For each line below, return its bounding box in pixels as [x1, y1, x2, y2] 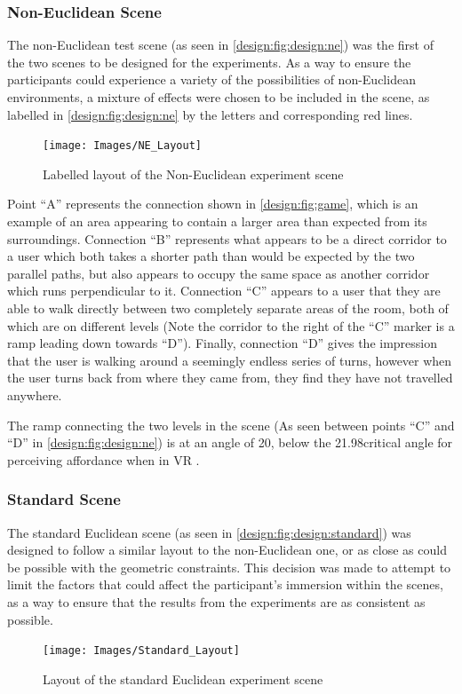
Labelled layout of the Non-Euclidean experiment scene [43, 164, 344, 183]
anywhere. [7, 385, 62, 404]
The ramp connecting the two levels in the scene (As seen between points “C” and [7, 415, 455, 434]
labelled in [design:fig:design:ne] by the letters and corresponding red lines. [7, 105, 413, 123]
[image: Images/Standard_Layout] [43, 644, 240, 658]
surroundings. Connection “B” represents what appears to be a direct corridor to [7, 229, 447, 248]
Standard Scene [7, 488, 121, 510]
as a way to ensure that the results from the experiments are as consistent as [7, 592, 426, 611]
